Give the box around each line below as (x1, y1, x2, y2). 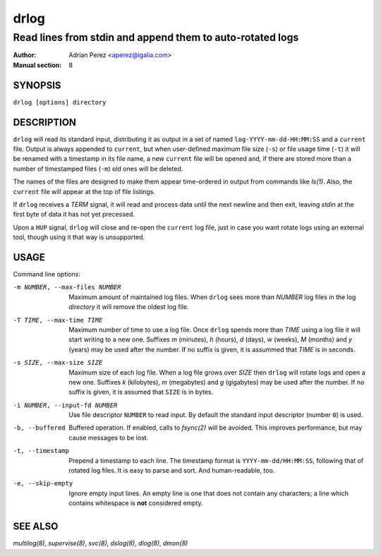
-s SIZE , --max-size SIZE (13, 358, 103, 367)
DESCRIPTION (13, 116, 77, 128)
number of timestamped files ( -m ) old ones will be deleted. (13, 164, 183, 173)
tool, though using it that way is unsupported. (13, 233, 145, 241)
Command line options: (13, 270, 80, 279)
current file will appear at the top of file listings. (13, 187, 155, 195)
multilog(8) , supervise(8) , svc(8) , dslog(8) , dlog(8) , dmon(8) (13, 539, 188, 548)
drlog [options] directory (13, 98, 107, 106)
